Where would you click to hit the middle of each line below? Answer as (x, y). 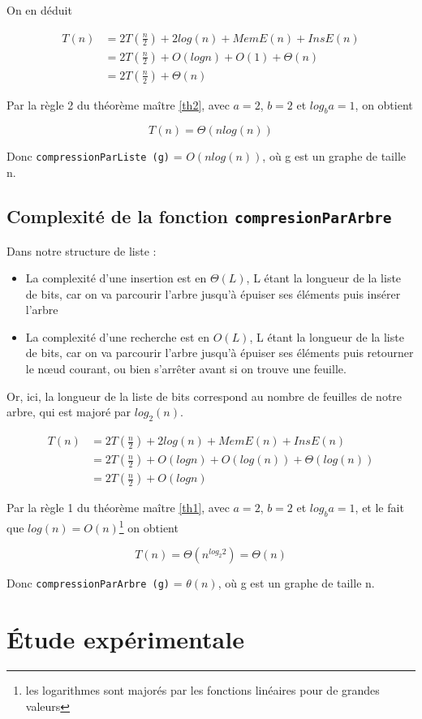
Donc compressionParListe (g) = (95, 156)
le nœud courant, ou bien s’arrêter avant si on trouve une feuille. (186, 369)
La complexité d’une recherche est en (118, 336)
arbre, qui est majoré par (69, 412)
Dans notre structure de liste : (82, 250)
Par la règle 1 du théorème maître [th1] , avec (118, 508)
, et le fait (379, 508)
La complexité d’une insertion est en (116, 278)
